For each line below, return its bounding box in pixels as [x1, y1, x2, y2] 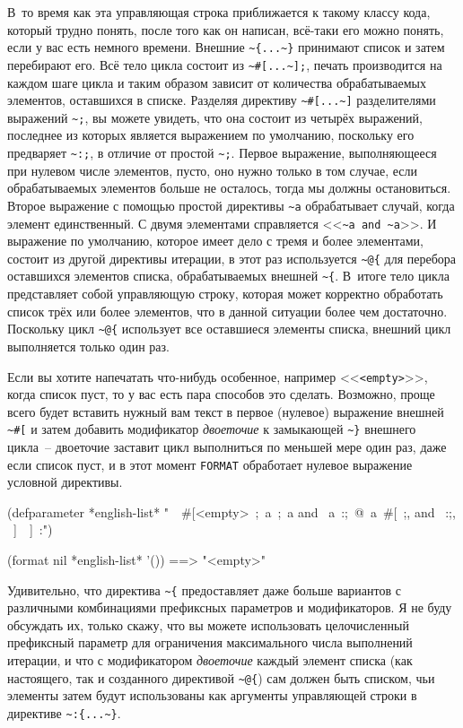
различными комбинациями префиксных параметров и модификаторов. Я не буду [7, 598, 452, 617]
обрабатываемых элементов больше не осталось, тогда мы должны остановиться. [7, 178, 451, 197]
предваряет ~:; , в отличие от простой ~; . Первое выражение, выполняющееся [7, 143, 437, 161]
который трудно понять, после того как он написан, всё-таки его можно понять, [7, 20, 444, 39]
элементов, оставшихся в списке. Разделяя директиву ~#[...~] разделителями [7, 91, 436, 109]
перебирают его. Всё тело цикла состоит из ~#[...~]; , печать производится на [7, 55, 442, 74]
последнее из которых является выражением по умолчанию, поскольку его [7, 126, 415, 144]
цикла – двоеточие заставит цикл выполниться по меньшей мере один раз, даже [7, 438, 447, 455]
